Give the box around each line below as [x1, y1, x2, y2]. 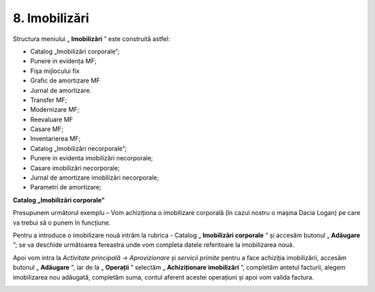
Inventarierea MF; [30, 135, 81, 143]
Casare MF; [30, 125, 64, 133]
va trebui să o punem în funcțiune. [12, 218, 111, 227]
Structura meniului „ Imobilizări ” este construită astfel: [12, 35, 170, 43]
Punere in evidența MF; [30, 57, 97, 65]
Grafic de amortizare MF [30, 76, 101, 85]
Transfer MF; [30, 96, 67, 104]
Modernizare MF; [30, 105, 80, 114]
